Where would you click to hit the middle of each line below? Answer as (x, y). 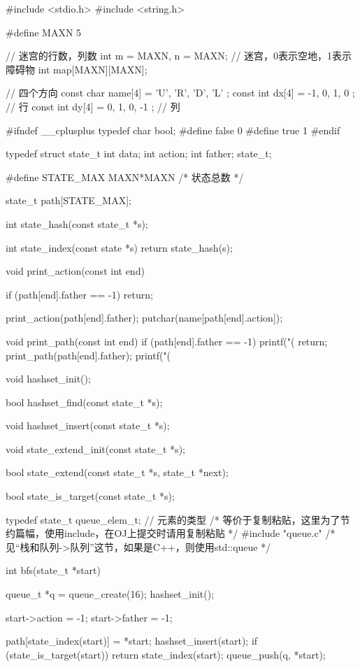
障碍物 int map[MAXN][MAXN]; (77, 69)
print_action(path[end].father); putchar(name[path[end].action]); (144, 318)
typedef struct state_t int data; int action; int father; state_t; (139, 153)
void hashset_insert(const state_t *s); (88, 425)
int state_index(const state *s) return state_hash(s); (119, 247)
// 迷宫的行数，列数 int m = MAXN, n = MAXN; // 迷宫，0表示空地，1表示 (179, 56)
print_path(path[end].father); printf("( (88, 355)
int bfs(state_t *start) (53, 570)
